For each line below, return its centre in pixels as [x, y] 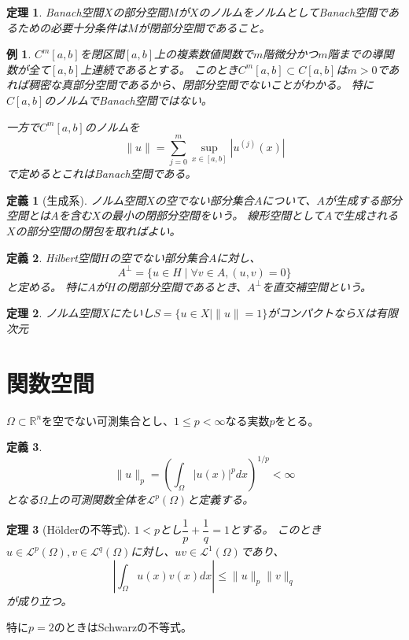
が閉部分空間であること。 [204, 27]
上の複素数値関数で [204, 54]
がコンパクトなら [312, 313]
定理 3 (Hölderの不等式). [68, 529]
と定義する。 [221, 499]
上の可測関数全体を [97, 499]
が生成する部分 [363, 200]
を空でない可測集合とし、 [108, 420]
